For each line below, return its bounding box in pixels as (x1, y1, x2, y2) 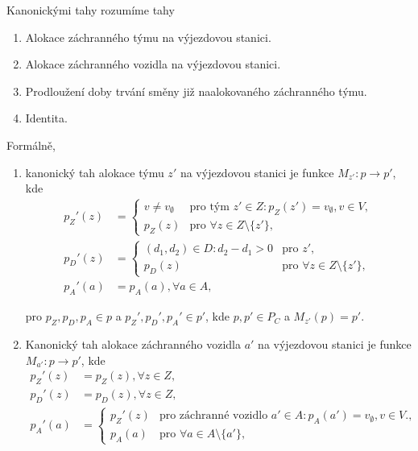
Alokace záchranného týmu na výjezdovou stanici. (25, 28, 271, 45)
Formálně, (6, 136, 56, 153)
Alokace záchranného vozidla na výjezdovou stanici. (25, 56, 281, 72)
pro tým (189, 201, 230, 213)
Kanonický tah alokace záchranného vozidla (25, 335, 242, 352)
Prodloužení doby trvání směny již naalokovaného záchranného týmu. (25, 82, 367, 99)
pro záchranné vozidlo (159, 410, 268, 422)
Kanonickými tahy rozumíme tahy (6, 2, 175, 18)
